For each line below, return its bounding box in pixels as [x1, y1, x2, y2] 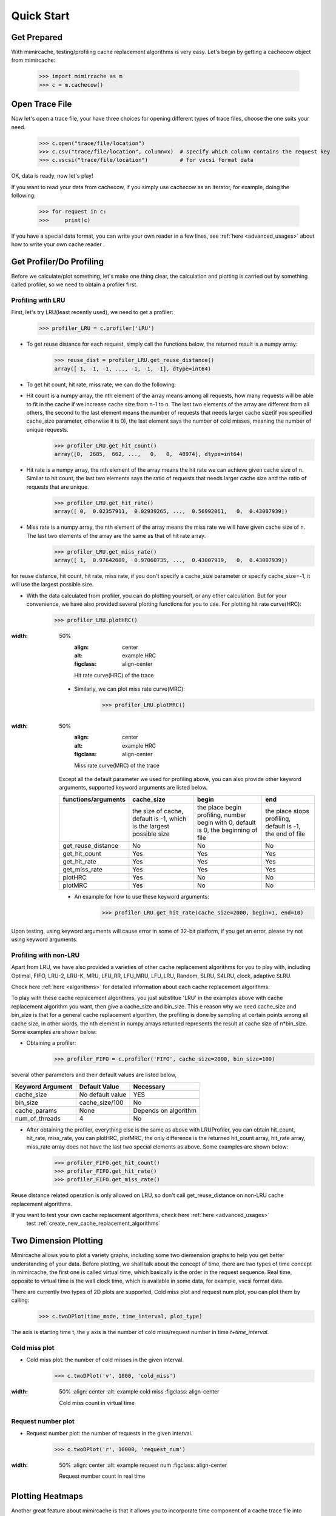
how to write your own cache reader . [11, 241, 106, 248]
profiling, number [197, 810, 247, 819]
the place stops [265, 807, 309, 815]
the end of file [265, 830, 306, 838]
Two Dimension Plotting [11, 1236, 103, 1246]
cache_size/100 [79, 1098, 124, 1107]
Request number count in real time [59, 1472, 146, 1480]
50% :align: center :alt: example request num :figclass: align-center [59, 1461, 227, 1469]
